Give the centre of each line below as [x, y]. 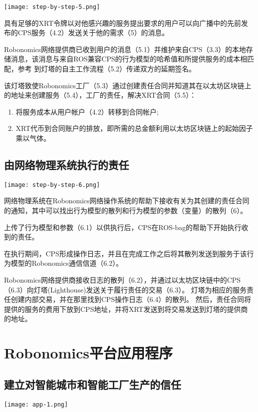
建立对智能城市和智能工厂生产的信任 [93, 384]
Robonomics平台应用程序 [88, 353]
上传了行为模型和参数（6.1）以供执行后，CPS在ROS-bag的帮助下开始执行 [123, 227]
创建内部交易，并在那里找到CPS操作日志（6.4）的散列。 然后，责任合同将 [131, 299]
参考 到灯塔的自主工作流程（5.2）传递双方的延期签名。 [107, 69]
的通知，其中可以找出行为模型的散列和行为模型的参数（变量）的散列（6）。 [126, 210]
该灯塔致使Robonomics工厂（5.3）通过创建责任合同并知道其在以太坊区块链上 [128, 85]
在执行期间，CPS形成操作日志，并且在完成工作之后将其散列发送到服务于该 [126, 253]
